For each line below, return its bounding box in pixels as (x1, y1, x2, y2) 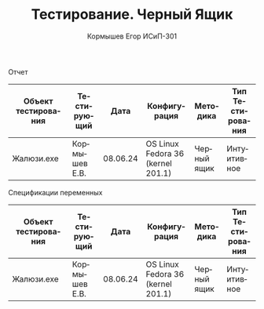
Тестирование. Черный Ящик (31, 5, 233, 24)
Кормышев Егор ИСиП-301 (86, 31, 178, 41)
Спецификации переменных (8, 187, 103, 197)
